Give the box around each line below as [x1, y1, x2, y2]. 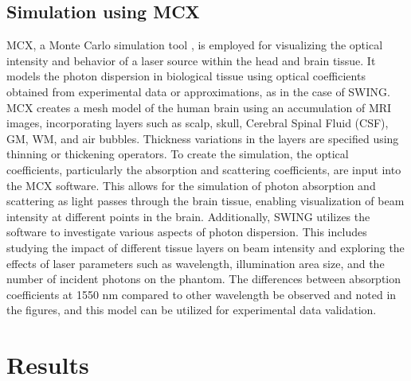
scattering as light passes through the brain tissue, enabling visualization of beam [6, 192, 405, 209]
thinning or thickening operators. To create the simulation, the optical [6, 146, 349, 162]
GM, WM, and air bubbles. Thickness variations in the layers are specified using [6, 130, 399, 146]
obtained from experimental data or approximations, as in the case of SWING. [6, 83, 390, 99]
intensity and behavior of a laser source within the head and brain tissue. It [6, 52, 376, 68]
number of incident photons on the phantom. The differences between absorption [6, 270, 401, 287]
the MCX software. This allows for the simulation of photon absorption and [6, 177, 376, 193]
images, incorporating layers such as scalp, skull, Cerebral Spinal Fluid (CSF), [6, 115, 389, 131]
